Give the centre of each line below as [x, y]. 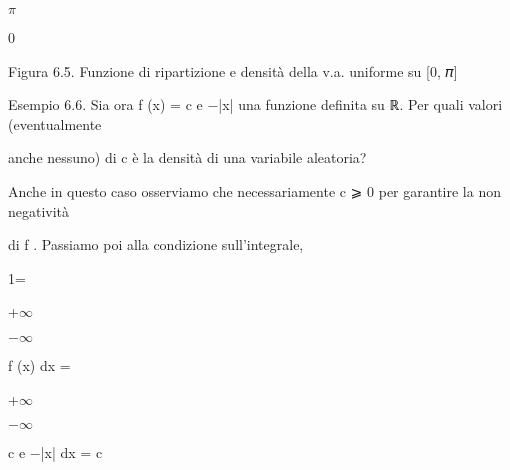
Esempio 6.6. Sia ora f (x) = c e [105, 104]
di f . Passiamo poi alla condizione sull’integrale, [156, 244]
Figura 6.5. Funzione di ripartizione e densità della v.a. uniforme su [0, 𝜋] [233, 70]
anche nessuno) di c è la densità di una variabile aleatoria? [187, 157]
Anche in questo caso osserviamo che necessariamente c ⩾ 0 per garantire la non [254, 190]
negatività [39, 210]
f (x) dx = [39, 364]
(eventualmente [55, 123]
